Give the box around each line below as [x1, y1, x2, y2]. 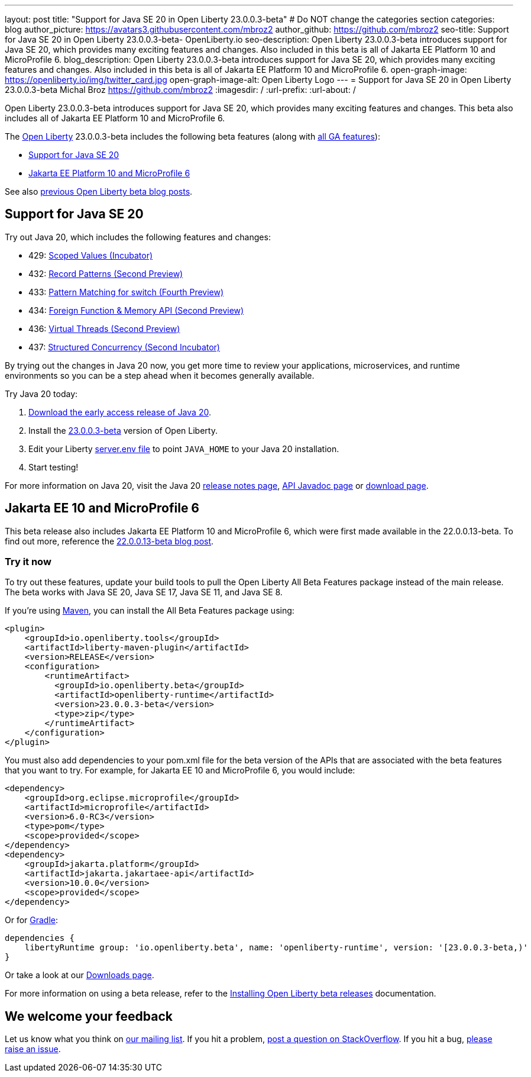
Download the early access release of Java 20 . [28, 407, 211, 417]
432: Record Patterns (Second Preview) [28, 268, 183, 279]
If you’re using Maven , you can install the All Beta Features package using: [5, 605, 294, 616]
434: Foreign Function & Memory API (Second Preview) [28, 305, 244, 315]
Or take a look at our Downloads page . [5, 970, 154, 981]
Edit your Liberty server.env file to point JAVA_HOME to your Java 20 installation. [28, 443, 339, 454]
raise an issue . [5, 1044, 61, 1055]
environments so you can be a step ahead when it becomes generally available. [5, 370, 315, 381]
